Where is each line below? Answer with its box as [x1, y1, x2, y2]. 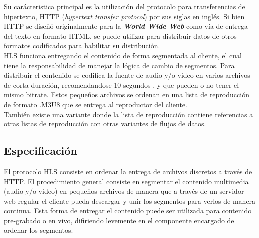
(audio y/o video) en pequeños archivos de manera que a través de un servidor [4, 186, 244, 196]
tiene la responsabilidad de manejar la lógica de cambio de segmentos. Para [4, 60, 235, 70]
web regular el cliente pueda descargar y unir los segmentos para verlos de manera [4, 195, 256, 206]
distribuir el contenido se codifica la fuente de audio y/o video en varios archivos [4, 70, 250, 80]
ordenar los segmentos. [4, 225, 73, 235]
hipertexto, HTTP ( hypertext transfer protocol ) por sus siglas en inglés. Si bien [4, 11, 245, 21]
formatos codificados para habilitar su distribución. [4, 40, 160, 51]
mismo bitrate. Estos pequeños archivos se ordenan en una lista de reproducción [4, 89, 249, 100]
